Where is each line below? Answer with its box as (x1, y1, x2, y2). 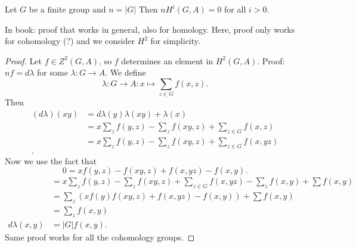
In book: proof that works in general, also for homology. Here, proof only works (5, 23, 295, 35)
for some (37, 66, 68, 79)
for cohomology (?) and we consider (5, 35, 135, 47)
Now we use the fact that (5, 154, 97, 167)
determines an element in (121, 54, 213, 67)
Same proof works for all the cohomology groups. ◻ (5, 230, 195, 243)
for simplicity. (150, 35, 200, 47)
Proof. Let (5, 54, 42, 67)
